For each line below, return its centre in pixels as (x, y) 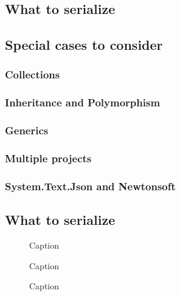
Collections (33, 74)
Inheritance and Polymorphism (83, 102)
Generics (27, 130)
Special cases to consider (84, 45)
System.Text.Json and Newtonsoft (90, 186)
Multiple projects (48, 158)
